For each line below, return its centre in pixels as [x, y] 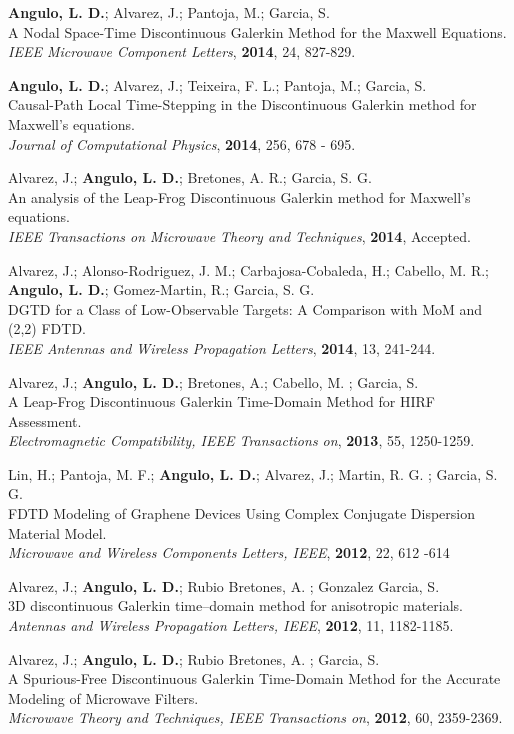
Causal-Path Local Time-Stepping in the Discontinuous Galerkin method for [242, 104]
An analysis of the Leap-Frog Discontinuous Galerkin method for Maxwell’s [239, 196]
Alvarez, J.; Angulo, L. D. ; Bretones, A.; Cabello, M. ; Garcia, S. [213, 381]
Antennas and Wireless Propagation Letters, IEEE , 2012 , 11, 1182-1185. [231, 625]
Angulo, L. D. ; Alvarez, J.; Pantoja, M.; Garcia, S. [169, 12]
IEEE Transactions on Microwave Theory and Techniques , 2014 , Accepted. [239, 235]
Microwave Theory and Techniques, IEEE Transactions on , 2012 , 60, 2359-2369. [255, 717]
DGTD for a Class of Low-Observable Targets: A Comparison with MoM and [245, 308]
